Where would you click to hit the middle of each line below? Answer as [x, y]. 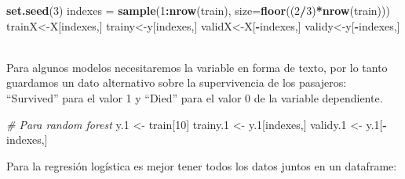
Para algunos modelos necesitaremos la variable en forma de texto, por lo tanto [197, 67]
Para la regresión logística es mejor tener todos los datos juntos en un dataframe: [202, 165]
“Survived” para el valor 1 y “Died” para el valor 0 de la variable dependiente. [195, 97]
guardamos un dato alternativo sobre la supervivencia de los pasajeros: [177, 82]
